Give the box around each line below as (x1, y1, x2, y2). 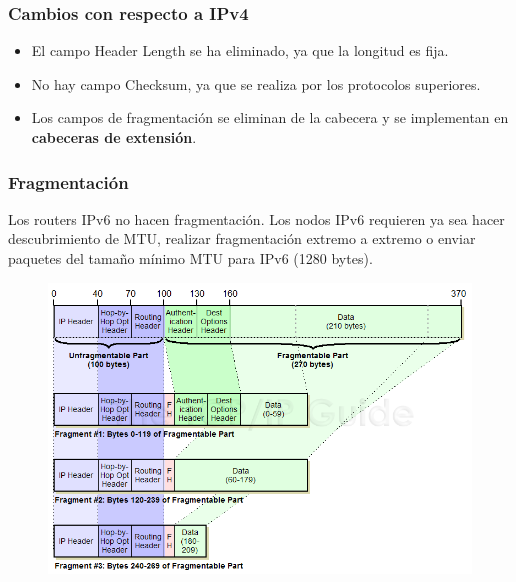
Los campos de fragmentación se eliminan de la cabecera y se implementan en (31, 107, 509, 128)
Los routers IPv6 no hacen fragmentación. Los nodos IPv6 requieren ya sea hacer (8, 208, 505, 229)
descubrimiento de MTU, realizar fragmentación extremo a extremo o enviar (8, 228, 476, 249)
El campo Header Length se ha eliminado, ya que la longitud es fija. (31, 40, 449, 61)
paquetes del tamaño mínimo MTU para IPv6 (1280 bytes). (8, 248, 373, 268)
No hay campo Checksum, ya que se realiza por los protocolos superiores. (31, 73, 481, 94)
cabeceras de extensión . (31, 127, 197, 147)
